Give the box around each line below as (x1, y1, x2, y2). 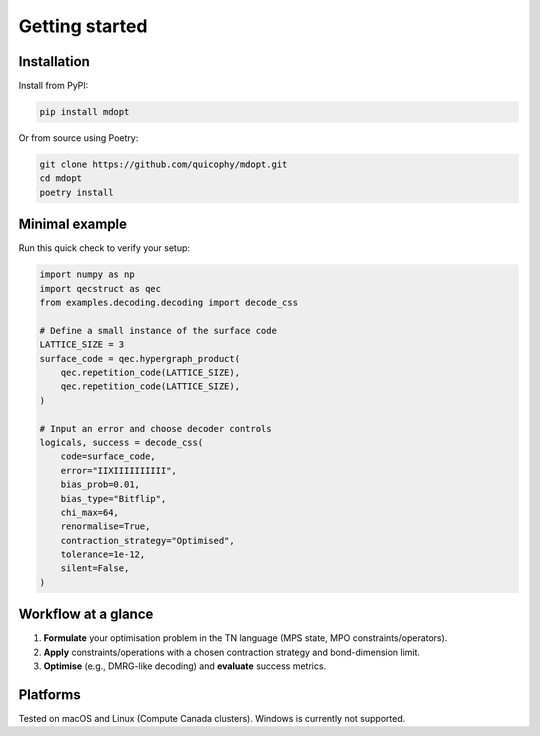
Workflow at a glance (18, 606, 154, 623)
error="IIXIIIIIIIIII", (60, 465, 177, 476)
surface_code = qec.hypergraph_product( (39, 353, 240, 364)
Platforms (18, 686, 81, 703)
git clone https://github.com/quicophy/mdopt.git (39, 159, 288, 170)
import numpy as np (39, 269, 135, 280)
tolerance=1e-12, (60, 549, 146, 560)
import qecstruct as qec (39, 283, 162, 294)
